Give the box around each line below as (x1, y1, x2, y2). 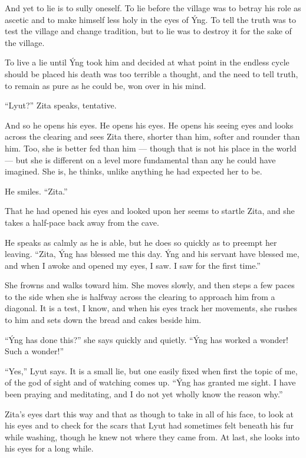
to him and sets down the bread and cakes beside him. (5, 314, 202, 326)
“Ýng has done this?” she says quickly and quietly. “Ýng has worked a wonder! (5, 333, 288, 345)
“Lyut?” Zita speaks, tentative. (5, 99, 117, 111)
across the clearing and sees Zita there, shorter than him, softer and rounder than (5, 130, 300, 143)
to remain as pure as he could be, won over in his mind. (5, 79, 206, 91)
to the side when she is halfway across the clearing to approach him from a (5, 290, 275, 302)
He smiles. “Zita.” (5, 184, 68, 197)
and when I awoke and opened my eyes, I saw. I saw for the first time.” (5, 259, 261, 271)
